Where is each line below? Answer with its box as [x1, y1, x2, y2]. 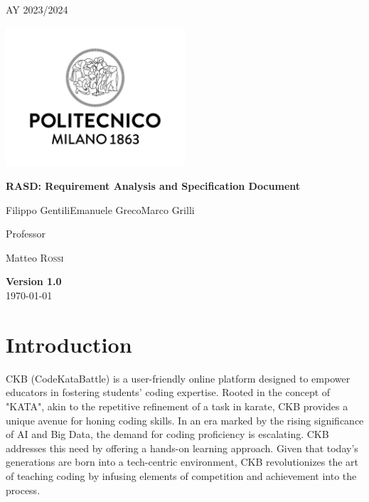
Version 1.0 [6, 274, 62, 289]
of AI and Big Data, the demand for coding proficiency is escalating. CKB [6, 427, 329, 442]
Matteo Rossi [6, 250, 64, 265]
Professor [6, 226, 46, 241]
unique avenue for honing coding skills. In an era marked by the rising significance [6, 412, 364, 427]
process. [6, 482, 41, 497]
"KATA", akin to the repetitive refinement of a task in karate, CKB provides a [6, 398, 348, 413]
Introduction [6, 329, 132, 358]
